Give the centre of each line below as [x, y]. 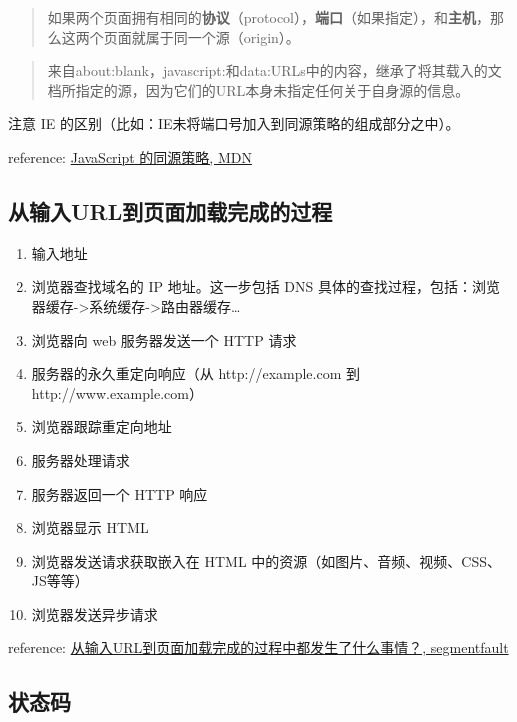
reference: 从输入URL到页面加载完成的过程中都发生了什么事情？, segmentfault [258, 647]
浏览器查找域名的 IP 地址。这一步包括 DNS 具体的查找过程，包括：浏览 [266, 286]
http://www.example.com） [117, 392]
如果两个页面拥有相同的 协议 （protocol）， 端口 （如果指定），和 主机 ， [269, 17]
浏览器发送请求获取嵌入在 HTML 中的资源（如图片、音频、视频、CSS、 [266, 560]
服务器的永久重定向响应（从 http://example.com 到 [196, 373]
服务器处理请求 [80, 459]
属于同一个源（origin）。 [222, 36]
